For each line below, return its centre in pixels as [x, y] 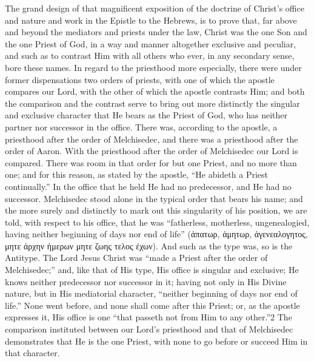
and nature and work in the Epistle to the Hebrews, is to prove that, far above [151, 20]
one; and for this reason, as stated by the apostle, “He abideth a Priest [136, 174]
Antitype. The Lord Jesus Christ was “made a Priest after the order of [136, 258]
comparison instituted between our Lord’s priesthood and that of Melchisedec [149, 329]
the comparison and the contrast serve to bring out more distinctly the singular [152, 103]
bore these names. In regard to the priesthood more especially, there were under [153, 67]
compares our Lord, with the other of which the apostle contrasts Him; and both [155, 91]
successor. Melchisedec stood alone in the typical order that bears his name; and [154, 198]
